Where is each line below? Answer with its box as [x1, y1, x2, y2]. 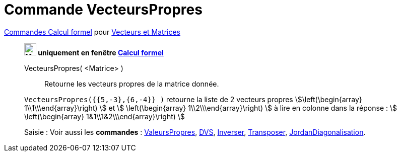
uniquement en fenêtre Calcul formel [38, 48, 164, 57]
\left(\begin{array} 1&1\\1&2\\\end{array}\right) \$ [24, 112, 185, 121]
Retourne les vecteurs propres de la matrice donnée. [44, 79, 219, 88]
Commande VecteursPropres [4, 1, 203, 18]
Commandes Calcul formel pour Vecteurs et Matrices [4, 27, 181, 36]
